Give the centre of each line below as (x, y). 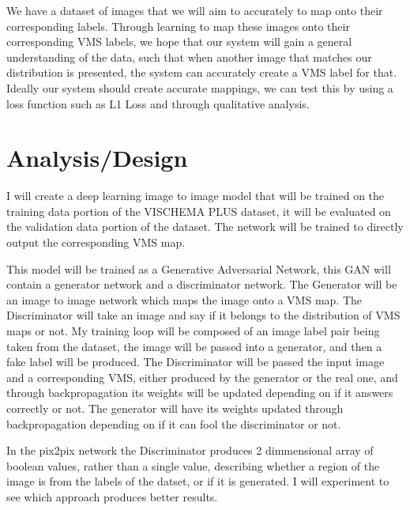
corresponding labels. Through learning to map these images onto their (178, 26)
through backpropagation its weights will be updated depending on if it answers (200, 393)
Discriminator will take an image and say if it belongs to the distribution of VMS (203, 315)
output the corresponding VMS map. (96, 242)
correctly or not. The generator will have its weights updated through (175, 408)
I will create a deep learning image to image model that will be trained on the (196, 196)
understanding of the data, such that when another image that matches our (189, 57)
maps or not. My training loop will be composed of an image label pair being (193, 331)
